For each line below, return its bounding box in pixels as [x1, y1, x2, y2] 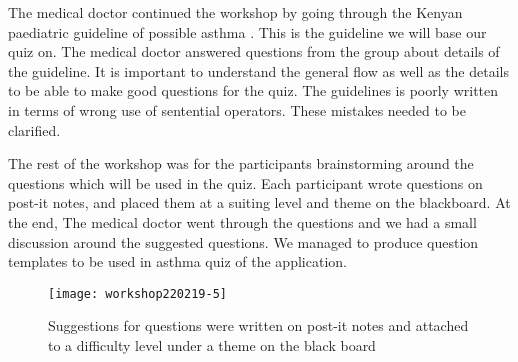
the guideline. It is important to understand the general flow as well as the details [8, 60, 509, 81]
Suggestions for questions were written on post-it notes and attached [48, 315, 469, 336]
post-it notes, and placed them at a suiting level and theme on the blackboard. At [8, 192, 511, 213]
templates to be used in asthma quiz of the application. [8, 251, 347, 272]
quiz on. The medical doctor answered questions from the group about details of [8, 41, 500, 62]
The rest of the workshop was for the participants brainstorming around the [8, 153, 474, 174]
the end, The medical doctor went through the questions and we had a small [8, 211, 477, 232]
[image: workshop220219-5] [48, 286, 227, 301]
